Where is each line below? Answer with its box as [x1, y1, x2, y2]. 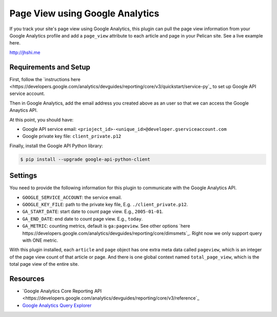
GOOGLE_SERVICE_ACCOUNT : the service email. [22, 194, 122, 200]
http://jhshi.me [9, 49, 41, 55]
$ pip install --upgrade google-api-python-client [20, 156, 151, 162]
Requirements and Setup [9, 63, 91, 71]
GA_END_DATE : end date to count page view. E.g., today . [22, 215, 143, 222]
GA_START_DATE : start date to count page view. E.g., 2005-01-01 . [22, 208, 164, 215]
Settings [9, 171, 37, 180]
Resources [9, 274, 45, 283]
